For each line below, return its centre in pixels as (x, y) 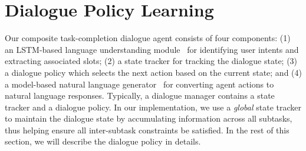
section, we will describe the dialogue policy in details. (103, 141)
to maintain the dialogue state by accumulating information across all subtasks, (149, 118)
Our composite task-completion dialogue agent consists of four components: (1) (148, 38)
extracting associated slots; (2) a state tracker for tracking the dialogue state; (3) (151, 61)
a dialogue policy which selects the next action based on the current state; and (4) (153, 72)
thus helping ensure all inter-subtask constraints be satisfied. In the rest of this (147, 130)
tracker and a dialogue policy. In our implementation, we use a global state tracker (153, 107)
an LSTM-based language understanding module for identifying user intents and (152, 49)
